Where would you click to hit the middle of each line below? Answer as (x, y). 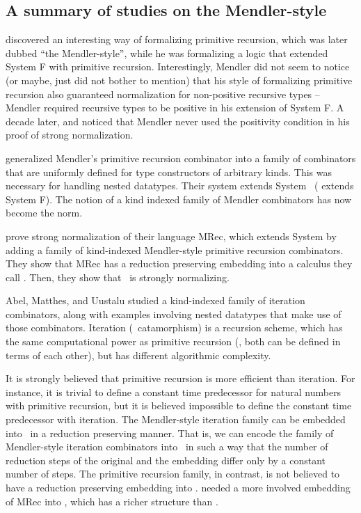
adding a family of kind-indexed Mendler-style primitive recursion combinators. (175, 250)
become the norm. (44, 213)
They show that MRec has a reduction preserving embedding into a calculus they (179, 263)
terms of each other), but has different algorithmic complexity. (138, 355)
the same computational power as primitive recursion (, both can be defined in (173, 341)
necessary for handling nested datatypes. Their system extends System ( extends (180, 186)
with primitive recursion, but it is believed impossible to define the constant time (179, 405)
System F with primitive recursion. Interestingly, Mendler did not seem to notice (178, 66)
